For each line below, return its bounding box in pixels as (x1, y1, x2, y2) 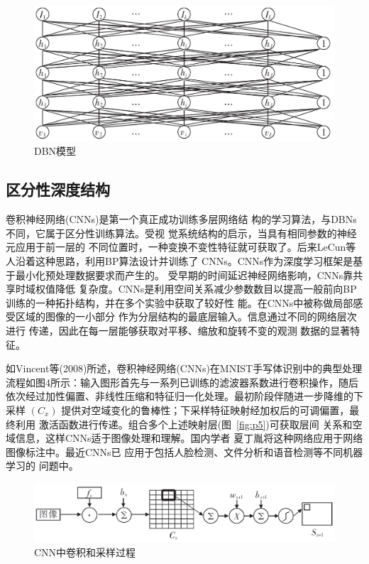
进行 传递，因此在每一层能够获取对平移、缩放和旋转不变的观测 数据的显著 (6, 323, 351, 338)
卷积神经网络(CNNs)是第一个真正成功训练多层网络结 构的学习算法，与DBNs (6, 212, 357, 227)
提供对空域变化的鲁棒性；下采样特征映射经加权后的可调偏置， (61, 402, 350, 417)
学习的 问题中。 (6, 458, 79, 473)
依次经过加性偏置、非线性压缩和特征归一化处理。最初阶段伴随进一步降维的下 (6, 389, 363, 403)
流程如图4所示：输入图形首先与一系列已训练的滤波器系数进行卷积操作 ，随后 (6, 374, 358, 389)
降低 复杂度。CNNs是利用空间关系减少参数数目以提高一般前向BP (55, 281, 357, 296)
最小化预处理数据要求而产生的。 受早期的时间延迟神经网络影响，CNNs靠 (15, 267, 353, 282)
